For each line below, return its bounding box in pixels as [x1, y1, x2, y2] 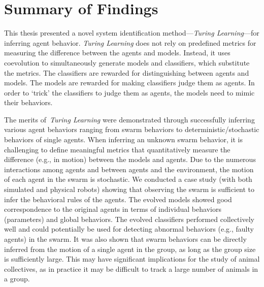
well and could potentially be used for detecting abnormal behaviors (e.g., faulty [4, 224, 254, 234]
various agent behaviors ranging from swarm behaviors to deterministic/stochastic [4, 124, 259, 135]
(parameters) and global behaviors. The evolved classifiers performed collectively [4, 213, 254, 224]
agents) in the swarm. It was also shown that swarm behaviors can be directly [4, 234, 247, 244]
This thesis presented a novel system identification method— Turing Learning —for [4, 27, 259, 38]
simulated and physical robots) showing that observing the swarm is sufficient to [4, 184, 255, 195]
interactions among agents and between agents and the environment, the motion [4, 164, 254, 174]
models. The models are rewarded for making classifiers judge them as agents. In [4, 77, 255, 88]
